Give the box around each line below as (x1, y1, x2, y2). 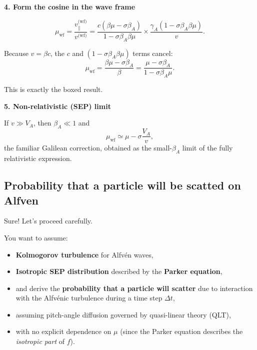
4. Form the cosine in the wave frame (4, 1, 135, 11)
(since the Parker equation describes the (120, 326, 243, 336)
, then (33, 117, 51, 128)
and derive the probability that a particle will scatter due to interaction (15, 282, 253, 293)
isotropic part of (15, 336, 64, 346)
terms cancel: (132, 47, 173, 58)
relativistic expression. (4, 153, 72, 163)
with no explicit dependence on (15, 326, 111, 336)
